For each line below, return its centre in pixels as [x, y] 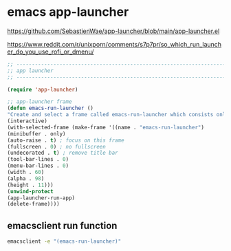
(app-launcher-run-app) [41, 198]
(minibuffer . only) [37, 134]
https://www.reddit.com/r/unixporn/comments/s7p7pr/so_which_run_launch [114, 44]
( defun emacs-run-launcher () [51, 108]
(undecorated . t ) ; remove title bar [63, 153]
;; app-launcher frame [40, 102]
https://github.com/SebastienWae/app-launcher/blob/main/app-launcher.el [113, 31]
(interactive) [27, 121]
